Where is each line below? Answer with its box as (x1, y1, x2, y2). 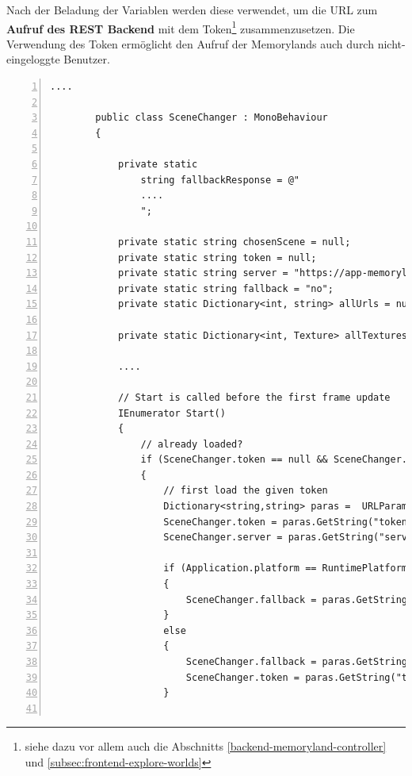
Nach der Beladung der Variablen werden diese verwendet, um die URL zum (6, 2, 378, 17)
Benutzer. (63, 51, 110, 67)
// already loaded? (140, 438, 243, 450)
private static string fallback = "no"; (117, 282, 334, 294)
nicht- (377, 35, 406, 52)
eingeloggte (6, 51, 60, 67)
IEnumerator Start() (117, 407, 226, 419)
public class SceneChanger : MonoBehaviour (95, 112, 328, 124)
